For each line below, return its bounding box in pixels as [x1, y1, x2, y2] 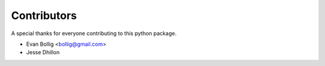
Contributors [11, 9, 78, 22]
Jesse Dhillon [26, 49, 60, 56]
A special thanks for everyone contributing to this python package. [11, 30, 177, 37]
